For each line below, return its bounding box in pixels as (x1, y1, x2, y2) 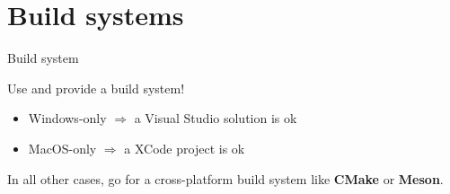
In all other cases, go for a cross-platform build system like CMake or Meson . (7, 169, 444, 188)
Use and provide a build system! (7, 78, 185, 97)
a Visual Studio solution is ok (134, 109, 297, 128)
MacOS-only (28, 138, 97, 157)
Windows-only (28, 109, 107, 128)
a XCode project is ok (124, 138, 245, 157)
